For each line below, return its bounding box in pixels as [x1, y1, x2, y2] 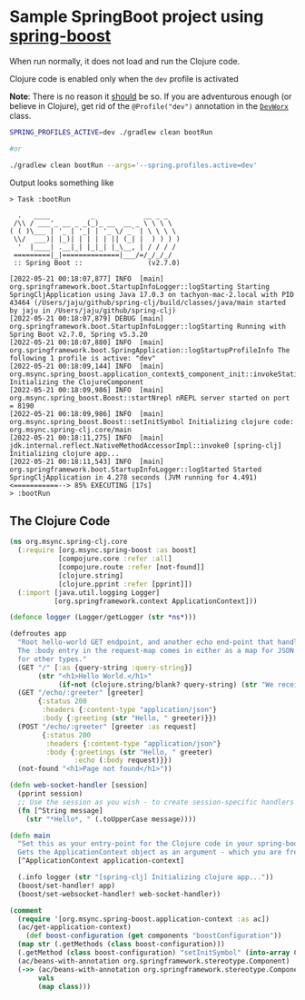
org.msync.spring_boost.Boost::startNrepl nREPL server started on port [9, 393, 290, 402]
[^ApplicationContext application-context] [17, 856, 184, 866]
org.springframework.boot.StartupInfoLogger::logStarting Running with [9, 322, 286, 331]
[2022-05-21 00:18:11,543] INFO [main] [9, 457, 165, 466]
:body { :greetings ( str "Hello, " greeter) [45, 748, 213, 757]
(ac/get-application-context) [17, 923, 132, 932]
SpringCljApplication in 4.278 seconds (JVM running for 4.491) [9, 472, 258, 482]
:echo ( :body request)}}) [74, 756, 172, 765]
